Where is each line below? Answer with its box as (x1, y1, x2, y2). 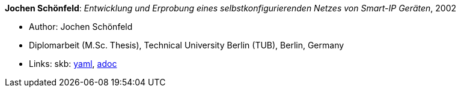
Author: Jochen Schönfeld (29, 22, 133, 32)
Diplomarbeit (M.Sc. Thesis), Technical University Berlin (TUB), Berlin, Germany (29, 40, 344, 50)
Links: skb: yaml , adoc (29, 59, 117, 69)
